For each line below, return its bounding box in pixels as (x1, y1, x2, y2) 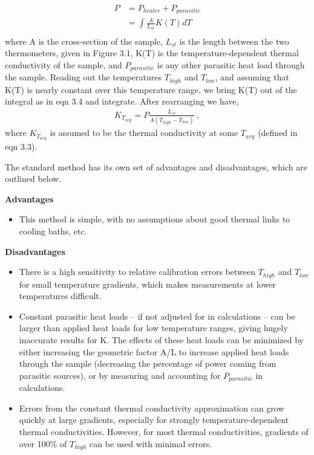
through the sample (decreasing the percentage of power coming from (19, 357, 276, 370)
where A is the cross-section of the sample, (5, 34, 163, 47)
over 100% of (19, 437, 67, 450)
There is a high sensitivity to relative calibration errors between (19, 265, 255, 278)
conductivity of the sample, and (5, 58, 122, 71)
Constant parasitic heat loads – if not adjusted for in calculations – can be (19, 309, 295, 322)
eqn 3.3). (5, 140, 38, 152)
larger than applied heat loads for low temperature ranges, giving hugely (19, 321, 288, 334)
